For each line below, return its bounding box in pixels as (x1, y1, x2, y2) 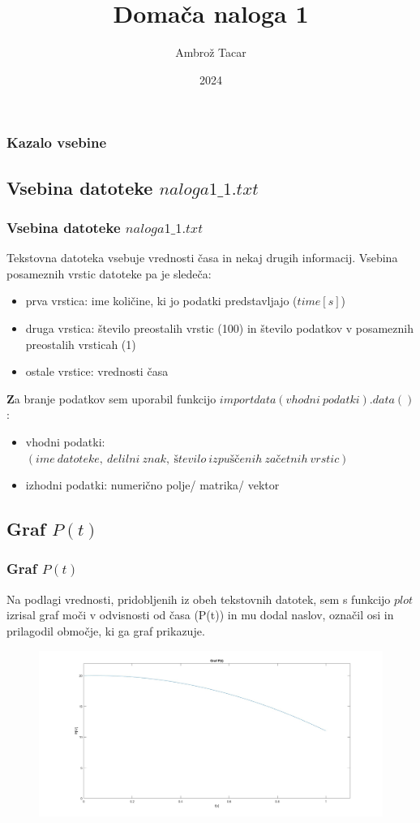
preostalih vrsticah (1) (25, 335, 136, 352)
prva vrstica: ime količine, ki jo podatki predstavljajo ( (25, 292, 298, 309)
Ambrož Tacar (175, 44, 246, 61)
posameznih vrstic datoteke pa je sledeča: (6, 265, 212, 282)
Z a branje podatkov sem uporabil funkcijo (6, 390, 216, 407)
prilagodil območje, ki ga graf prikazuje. (6, 622, 205, 639)
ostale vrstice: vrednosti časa (25, 363, 169, 380)
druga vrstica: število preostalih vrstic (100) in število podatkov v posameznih (25, 320, 414, 337)
